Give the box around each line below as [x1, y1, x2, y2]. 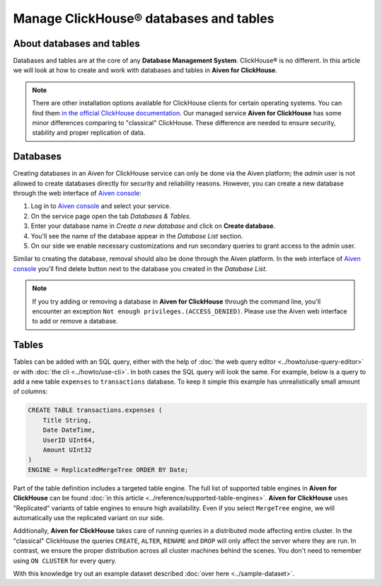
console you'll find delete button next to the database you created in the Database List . [13, 264, 267, 272]
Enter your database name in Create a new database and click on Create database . [30, 222, 276, 230]
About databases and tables [13, 38, 141, 50]
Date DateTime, [42, 426, 95, 435]
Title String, [42, 416, 92, 424]
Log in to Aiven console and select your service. [30, 202, 171, 210]
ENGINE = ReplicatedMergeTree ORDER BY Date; [28, 466, 189, 473]
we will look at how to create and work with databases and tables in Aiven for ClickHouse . [13, 66, 277, 74]
